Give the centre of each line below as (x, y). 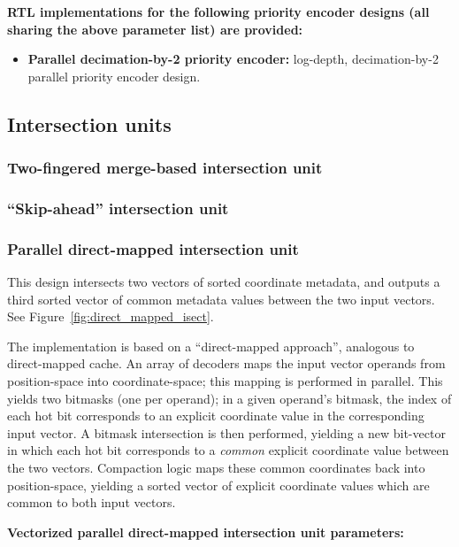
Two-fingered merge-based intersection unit (165, 168)
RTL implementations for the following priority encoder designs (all (218, 12)
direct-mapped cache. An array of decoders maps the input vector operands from (226, 363)
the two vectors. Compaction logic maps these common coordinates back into (216, 467)
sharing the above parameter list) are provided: (155, 29)
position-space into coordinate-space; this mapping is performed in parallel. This (225, 381)
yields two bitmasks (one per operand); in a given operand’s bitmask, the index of (229, 398)
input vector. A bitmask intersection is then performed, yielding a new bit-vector (226, 432)
